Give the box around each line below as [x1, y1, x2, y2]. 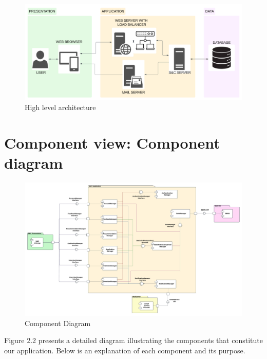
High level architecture [25, 101, 96, 112]
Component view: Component [4, 132, 220, 153]
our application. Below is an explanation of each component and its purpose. [4, 345, 245, 355]
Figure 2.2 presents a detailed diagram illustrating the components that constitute [4, 335, 263, 346]
